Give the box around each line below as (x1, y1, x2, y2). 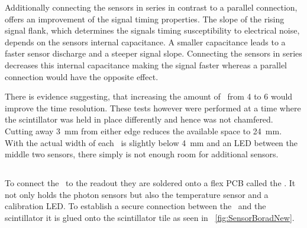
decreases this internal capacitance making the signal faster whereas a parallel (5, 58, 287, 71)
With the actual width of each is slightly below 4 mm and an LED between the (5, 136, 298, 148)
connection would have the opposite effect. (5, 70, 159, 82)
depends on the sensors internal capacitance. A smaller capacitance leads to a (5, 35, 286, 48)
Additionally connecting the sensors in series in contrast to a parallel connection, (5, 1, 298, 13)
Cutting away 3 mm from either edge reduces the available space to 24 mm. (5, 124, 282, 137)
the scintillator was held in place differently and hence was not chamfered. (5, 113, 273, 125)
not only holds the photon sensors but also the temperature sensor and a (5, 188, 269, 200)
